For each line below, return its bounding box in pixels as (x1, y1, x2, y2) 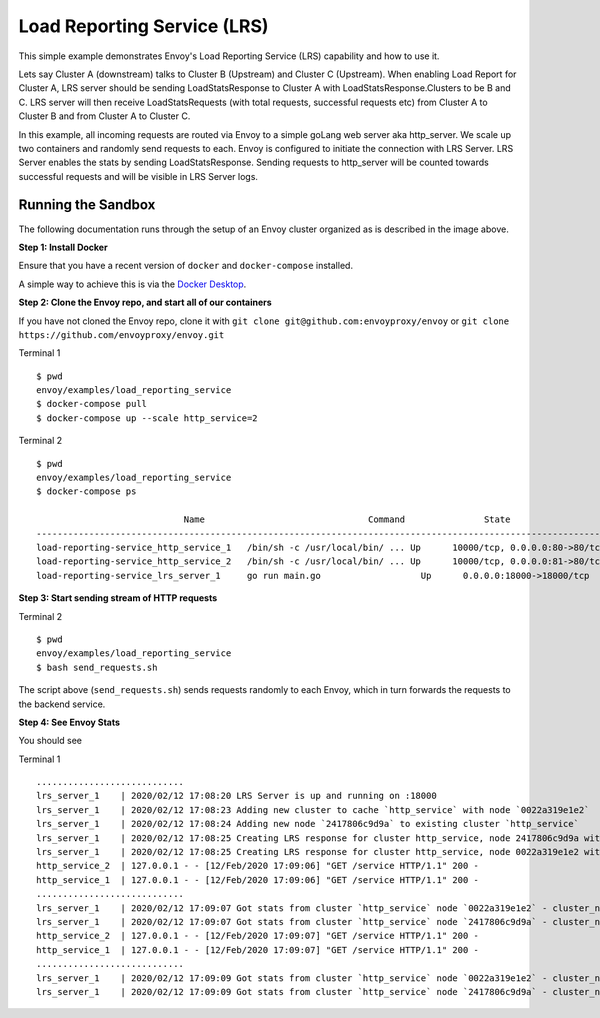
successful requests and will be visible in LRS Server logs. (18, 170, 259, 182)
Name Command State (183, 514, 511, 525)
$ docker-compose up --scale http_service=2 (36, 412, 259, 424)
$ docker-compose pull (36, 398, 148, 410)
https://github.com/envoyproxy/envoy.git (18, 329, 225, 340)
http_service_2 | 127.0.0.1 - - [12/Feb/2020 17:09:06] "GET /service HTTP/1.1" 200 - (36, 860, 480, 872)
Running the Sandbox (18, 196, 156, 214)
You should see (18, 735, 82, 747)
